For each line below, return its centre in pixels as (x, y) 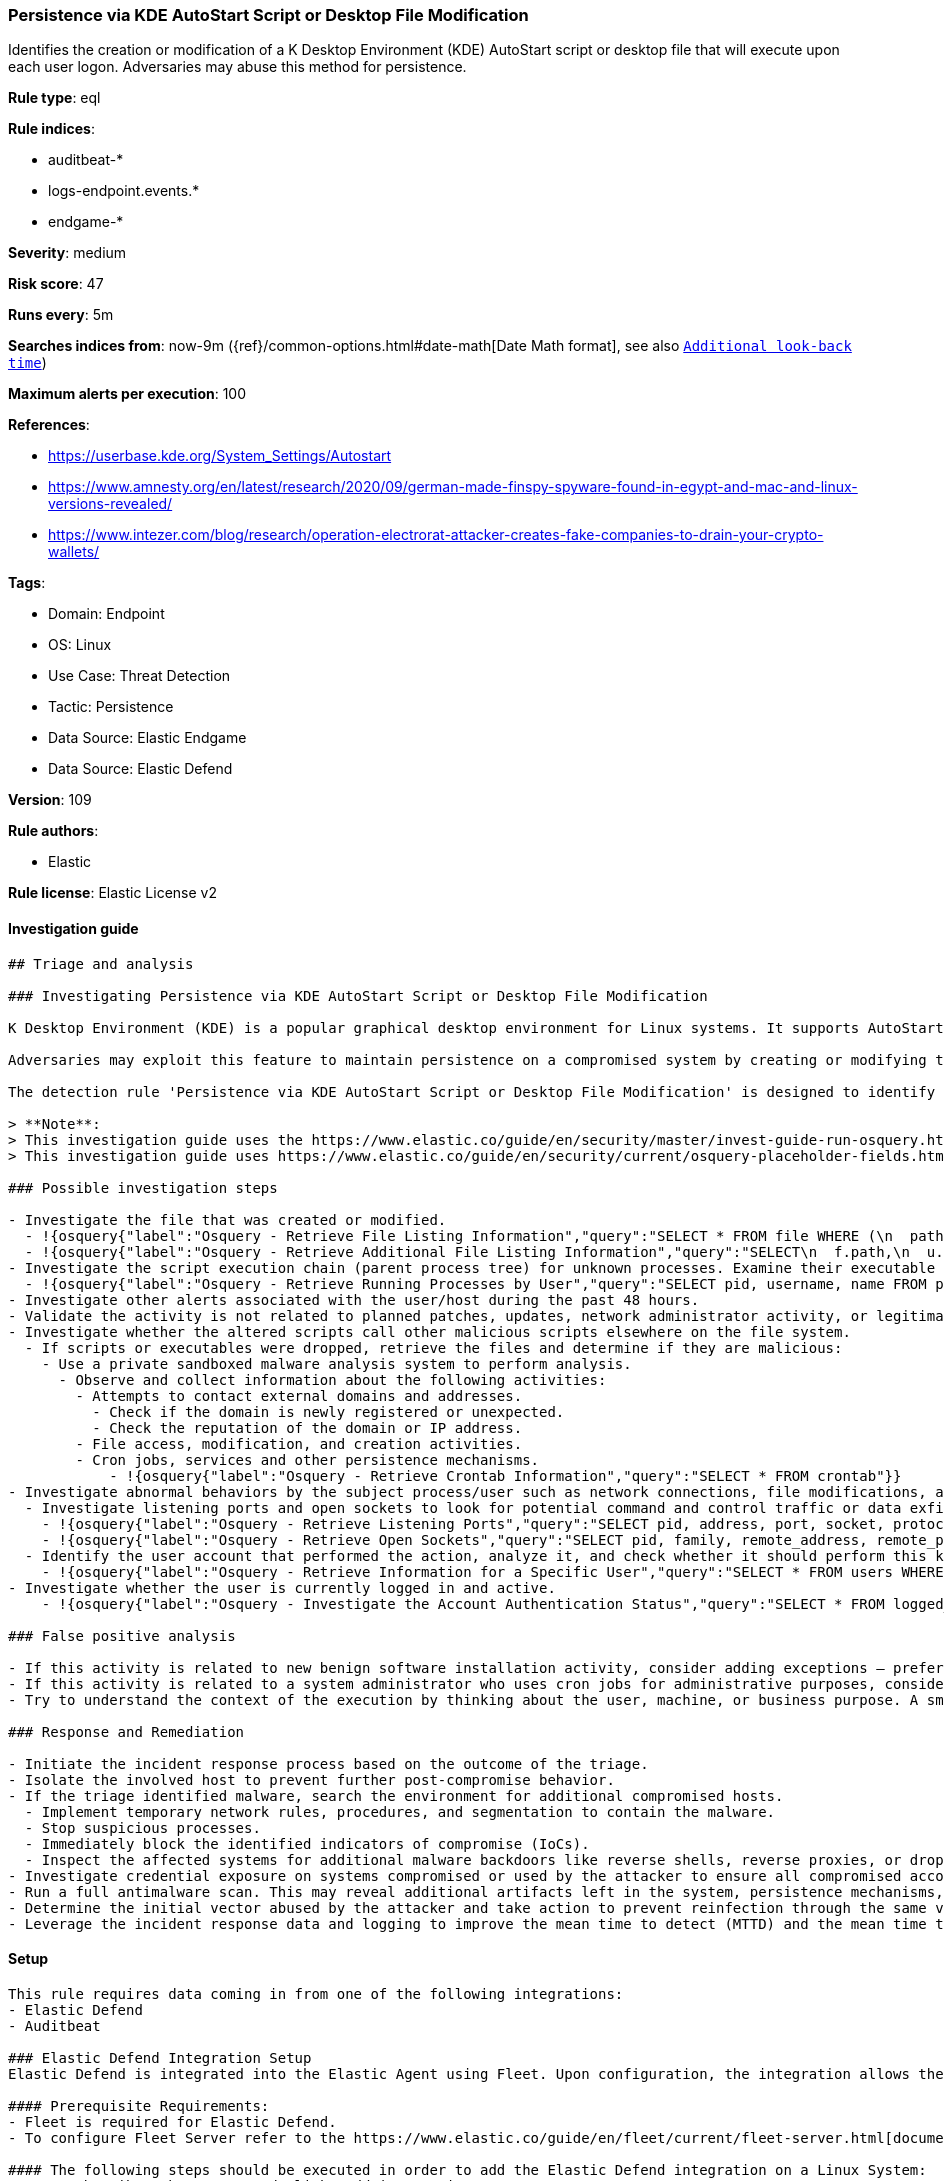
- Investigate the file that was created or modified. (227, 1219)
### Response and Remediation (126, 1731)
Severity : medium (67, 253)
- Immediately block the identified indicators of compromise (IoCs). (307, 1843)
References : (49, 425)
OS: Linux (80, 645)
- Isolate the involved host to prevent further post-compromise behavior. (311, 1779)
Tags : (27, 583)
